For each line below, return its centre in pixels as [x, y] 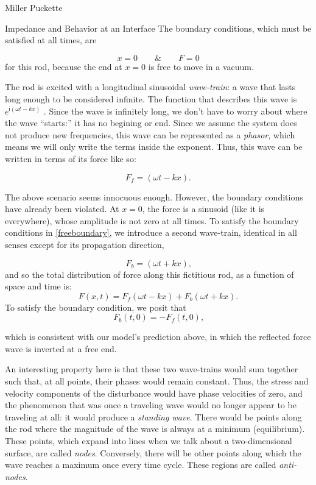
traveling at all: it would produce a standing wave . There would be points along [153, 416]
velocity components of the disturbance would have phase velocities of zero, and [154, 393]
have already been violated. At [62, 209]
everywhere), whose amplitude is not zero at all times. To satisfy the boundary [152, 220]
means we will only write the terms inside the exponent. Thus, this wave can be [154, 147]
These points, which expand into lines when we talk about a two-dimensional [149, 441]
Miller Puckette [34, 7]
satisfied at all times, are [51, 40]
